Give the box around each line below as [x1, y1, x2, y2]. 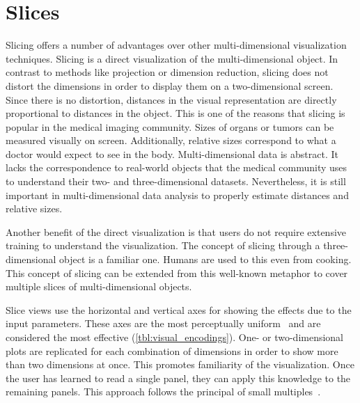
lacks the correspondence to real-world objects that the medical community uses [6, 160, 347, 175]
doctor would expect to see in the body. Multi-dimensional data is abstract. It [6, 146, 338, 161]
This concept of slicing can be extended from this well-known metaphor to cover [6, 265, 348, 280]
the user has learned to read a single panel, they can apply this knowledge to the [6, 370, 351, 385]
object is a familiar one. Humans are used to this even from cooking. [59, 252, 352, 267]
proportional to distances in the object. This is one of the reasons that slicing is [6, 106, 345, 120]
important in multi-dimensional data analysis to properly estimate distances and [6, 187, 349, 202]
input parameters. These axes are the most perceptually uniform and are [6, 316, 321, 331]
